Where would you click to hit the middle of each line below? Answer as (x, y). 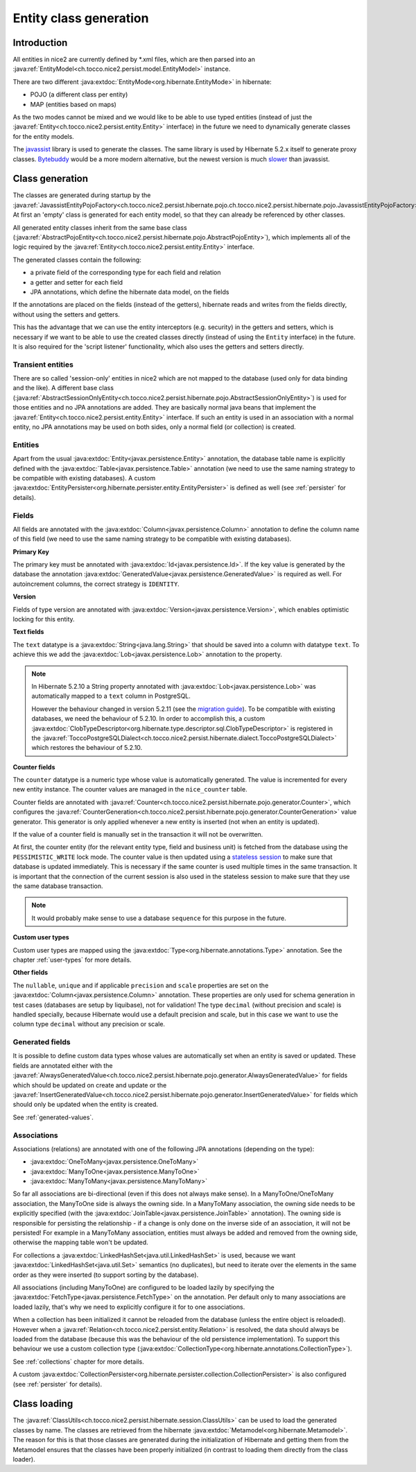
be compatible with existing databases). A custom (84, 478)
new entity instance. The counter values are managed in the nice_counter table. (130, 789)
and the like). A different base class (63, 388)
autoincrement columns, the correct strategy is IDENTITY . (96, 584)
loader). (24, 1459)
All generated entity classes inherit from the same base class (100, 227)
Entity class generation (81, 18)
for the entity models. (43, 136)
